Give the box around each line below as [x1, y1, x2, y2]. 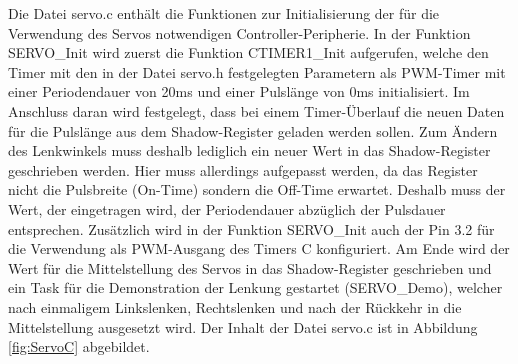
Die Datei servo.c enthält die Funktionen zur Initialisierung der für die [8, 3, 440, 23]
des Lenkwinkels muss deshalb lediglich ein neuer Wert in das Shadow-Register [8, 140, 491, 161]
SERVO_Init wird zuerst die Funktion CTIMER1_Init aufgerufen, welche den [8, 42, 489, 63]
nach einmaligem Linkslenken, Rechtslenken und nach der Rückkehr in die [8, 296, 462, 317]
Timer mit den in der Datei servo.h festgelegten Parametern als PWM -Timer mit [8, 61, 506, 82]
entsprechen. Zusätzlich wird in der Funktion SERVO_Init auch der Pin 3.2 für [8, 218, 495, 239]
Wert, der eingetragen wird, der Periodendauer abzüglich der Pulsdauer [8, 198, 446, 219]
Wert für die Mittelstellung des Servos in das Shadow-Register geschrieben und [8, 257, 492, 278]
